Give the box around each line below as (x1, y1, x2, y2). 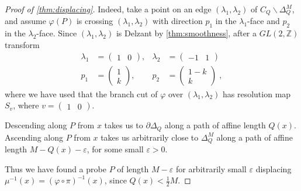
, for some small (87, 143, 144, 155)
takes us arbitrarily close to (101, 131, 199, 143)
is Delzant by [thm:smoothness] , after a (116, 27, 257, 39)
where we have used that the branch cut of (5, 87, 158, 100)
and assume (5, 15, 46, 27)
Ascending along (5, 131, 64, 143)
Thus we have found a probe (5, 162, 106, 175)
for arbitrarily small (175, 162, 247, 175)
